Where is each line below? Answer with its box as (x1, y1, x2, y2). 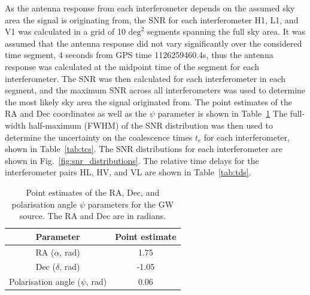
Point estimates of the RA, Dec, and (26, 185, 160, 198)
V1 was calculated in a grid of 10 (5, 25, 126, 38)
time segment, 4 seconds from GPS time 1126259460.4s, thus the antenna (5, 48, 273, 61)
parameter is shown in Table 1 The (157, 107, 287, 120)
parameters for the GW (87, 197, 174, 210)
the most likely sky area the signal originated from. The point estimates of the (5, 95, 292, 108)
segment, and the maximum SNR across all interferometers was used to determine (5, 84, 306, 96)
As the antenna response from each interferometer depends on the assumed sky (5, 2, 295, 14)
